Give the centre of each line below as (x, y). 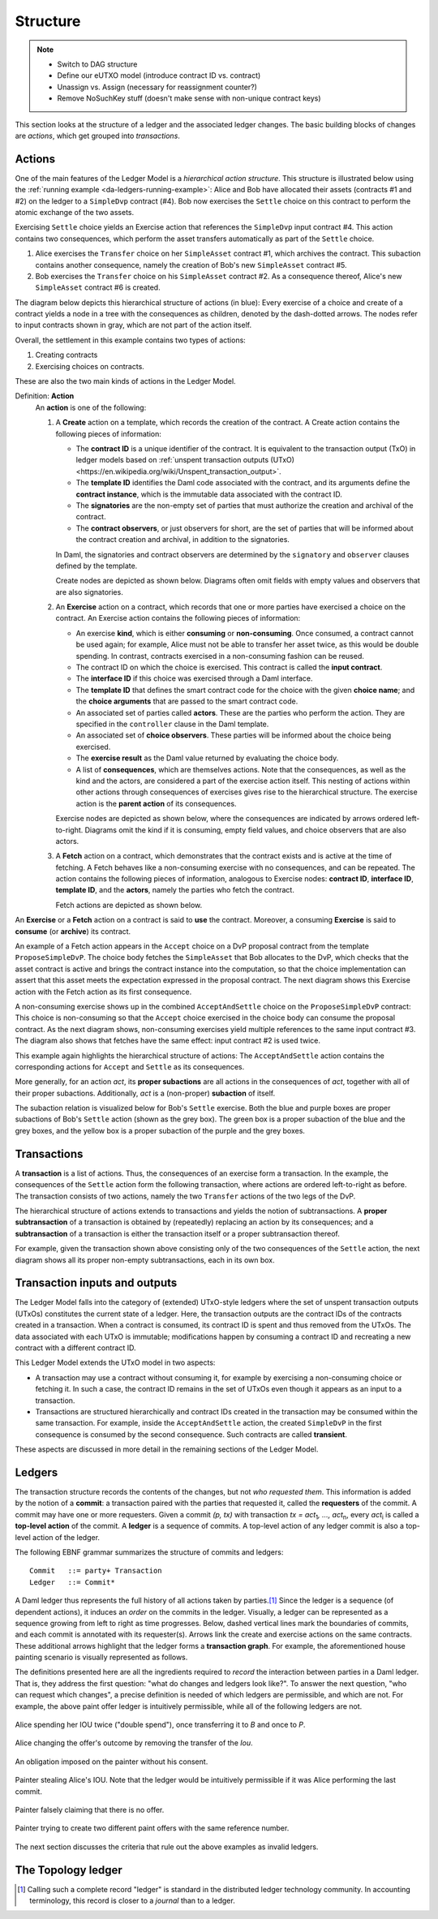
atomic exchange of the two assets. (75, 212)
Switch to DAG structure (97, 64)
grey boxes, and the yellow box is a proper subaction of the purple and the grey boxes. (160, 1130)
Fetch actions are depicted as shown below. (129, 905)
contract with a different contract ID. (76, 1348)
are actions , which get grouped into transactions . (97, 136)
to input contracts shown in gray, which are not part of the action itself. (133, 325)
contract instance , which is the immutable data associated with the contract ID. (209, 494)
